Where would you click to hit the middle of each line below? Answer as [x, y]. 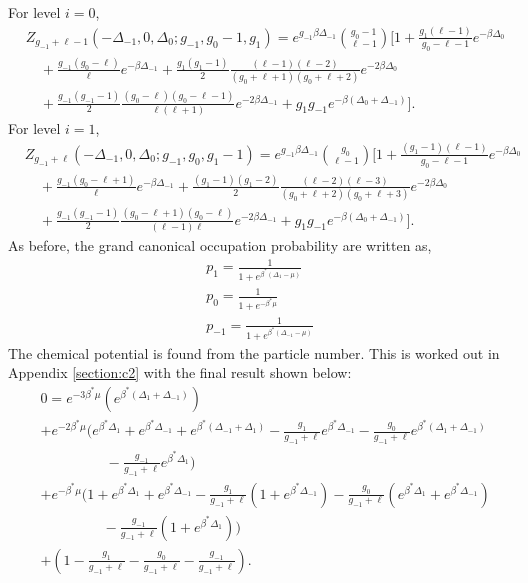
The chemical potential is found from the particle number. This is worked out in [254, 352]
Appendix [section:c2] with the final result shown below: [180, 372]
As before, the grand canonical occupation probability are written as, [220, 244]
